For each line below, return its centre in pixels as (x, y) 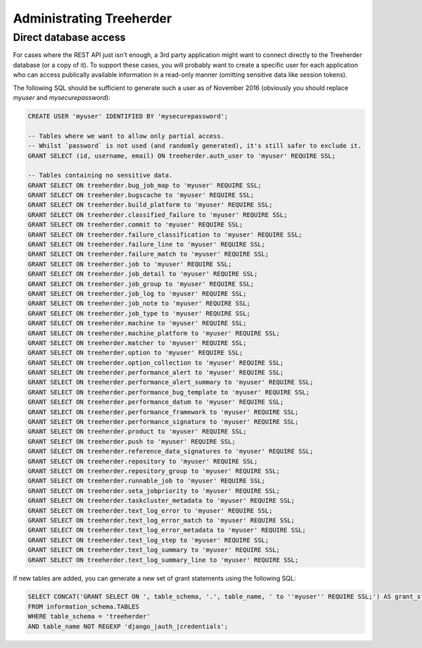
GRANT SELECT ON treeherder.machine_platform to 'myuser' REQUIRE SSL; (154, 333)
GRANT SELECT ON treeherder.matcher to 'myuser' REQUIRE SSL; (137, 343)
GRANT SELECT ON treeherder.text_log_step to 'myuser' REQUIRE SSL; (148, 540)
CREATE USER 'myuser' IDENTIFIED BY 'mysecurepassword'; (128, 116)
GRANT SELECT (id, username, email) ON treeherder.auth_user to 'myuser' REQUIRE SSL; (182, 156)
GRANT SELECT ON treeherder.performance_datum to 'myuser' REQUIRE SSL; (156, 402)
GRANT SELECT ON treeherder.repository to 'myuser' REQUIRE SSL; (143, 461)
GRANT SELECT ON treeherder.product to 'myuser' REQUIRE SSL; (137, 432)
